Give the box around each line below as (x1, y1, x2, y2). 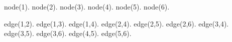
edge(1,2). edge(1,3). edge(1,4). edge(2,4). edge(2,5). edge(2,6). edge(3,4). (4, 18, 229, 28)
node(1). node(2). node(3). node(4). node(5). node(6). (4, 1, 170, 11)
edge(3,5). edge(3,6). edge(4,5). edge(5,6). (4, 28, 132, 38)
